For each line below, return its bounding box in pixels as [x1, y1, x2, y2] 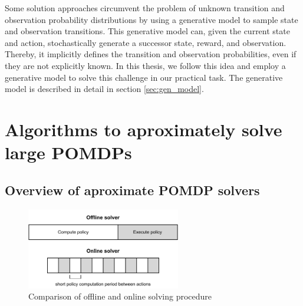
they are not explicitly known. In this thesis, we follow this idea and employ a [5, 59, 286, 71]
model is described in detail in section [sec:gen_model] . [5, 83, 204, 95]
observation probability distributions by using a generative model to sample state [5, 13, 298, 25]
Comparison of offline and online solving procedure [28, 290, 212, 302]
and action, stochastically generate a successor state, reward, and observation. [5, 36, 286, 48]
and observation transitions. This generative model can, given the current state [5, 25, 290, 37]
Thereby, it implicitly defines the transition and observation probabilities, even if [5, 48, 297, 60]
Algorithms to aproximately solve [5, 117, 282, 141]
